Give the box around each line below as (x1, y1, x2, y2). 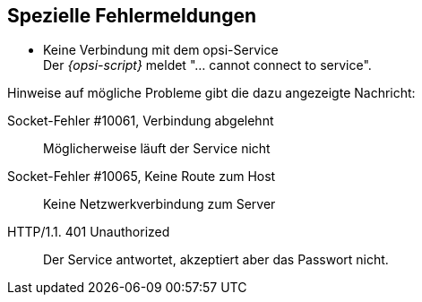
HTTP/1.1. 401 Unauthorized (7, 224, 170, 240)
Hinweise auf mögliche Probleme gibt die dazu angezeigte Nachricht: (7, 85, 416, 101)
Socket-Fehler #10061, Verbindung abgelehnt (7, 113, 274, 129)
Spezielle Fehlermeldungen (7, 4, 256, 27)
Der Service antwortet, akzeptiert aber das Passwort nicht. (43, 252, 389, 268)
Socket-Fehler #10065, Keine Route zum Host (7, 168, 276, 185)
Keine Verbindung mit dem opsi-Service (43, 42, 279, 58)
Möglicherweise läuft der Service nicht (43, 141, 271, 157)
